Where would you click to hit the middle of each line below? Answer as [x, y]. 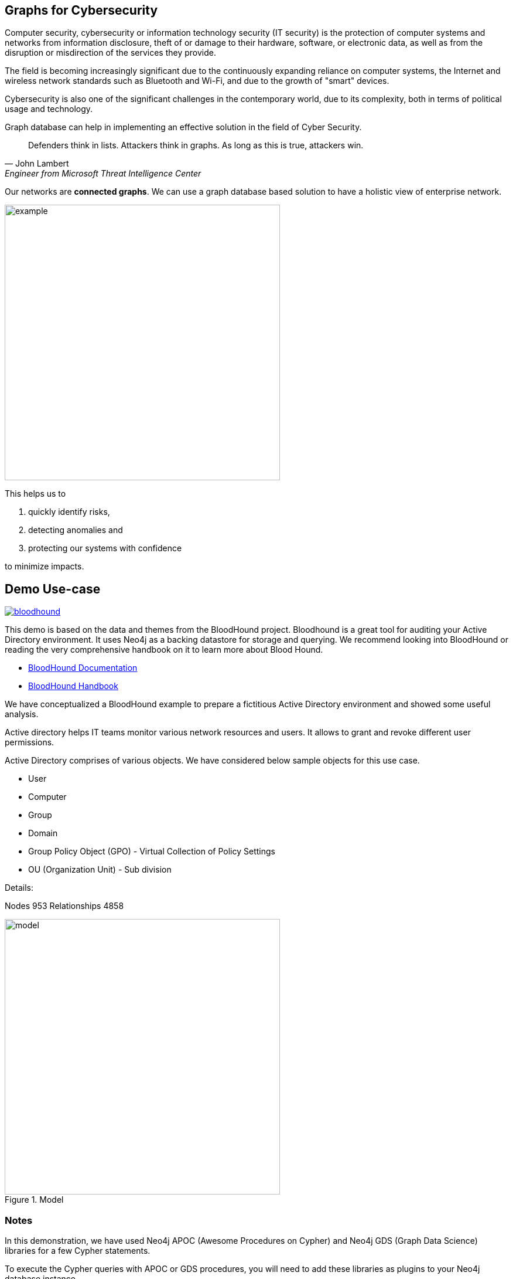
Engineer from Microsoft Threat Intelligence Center [103, 174]
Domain [43, 833]
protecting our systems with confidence [105, 548]
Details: [19, 888]
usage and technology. [49, 109]
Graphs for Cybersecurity [81, 10]
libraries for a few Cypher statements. [78, 1251]
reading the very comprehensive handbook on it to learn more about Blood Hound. [164, 650]
